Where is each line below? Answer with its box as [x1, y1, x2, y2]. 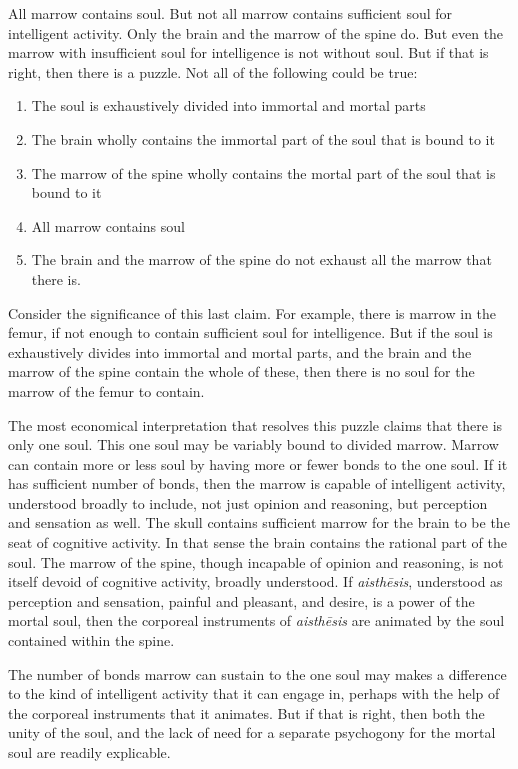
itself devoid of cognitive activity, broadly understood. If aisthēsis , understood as [8, 571, 503, 592]
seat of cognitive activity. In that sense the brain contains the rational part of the [8, 532, 507, 553]
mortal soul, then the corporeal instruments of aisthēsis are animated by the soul [8, 610, 505, 631]
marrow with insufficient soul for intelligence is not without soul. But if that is [8, 42, 489, 63]
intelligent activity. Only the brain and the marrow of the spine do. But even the [8, 22, 504, 43]
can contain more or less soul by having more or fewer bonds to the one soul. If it [8, 453, 508, 474]
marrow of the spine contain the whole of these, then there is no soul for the [8, 361, 475, 382]
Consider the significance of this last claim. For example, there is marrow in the [8, 302, 497, 323]
